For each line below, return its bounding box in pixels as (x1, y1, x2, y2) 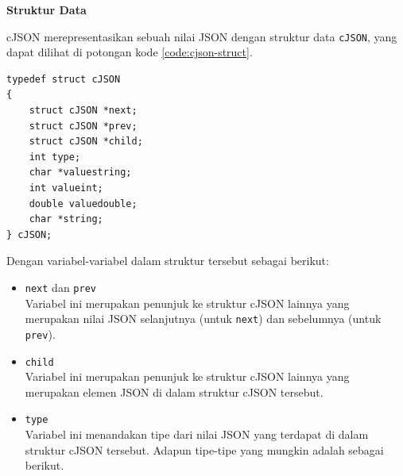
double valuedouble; (29, 198, 138, 209)
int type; (29, 151, 81, 163)
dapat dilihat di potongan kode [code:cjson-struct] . (6, 44, 253, 60)
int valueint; (29, 182, 103, 194)
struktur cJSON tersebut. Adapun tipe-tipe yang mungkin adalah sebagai (25, 441, 384, 458)
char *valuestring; (29, 167, 132, 178)
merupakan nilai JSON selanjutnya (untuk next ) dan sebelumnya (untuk (25, 310, 382, 327)
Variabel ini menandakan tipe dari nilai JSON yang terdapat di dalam (25, 426, 369, 443)
